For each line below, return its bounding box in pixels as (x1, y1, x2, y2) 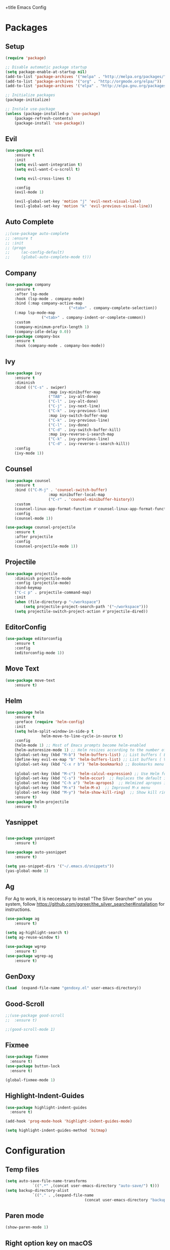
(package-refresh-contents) (14, 116, 73, 121)
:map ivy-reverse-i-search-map (48, 432, 114, 437)
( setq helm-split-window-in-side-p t (14, 729, 94, 734)
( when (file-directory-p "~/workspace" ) (14, 599, 101, 604)
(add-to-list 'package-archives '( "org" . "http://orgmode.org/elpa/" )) (5, 78, 162, 84)
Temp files (5, 1165, 39, 1174)
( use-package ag (5, 916, 39, 921)
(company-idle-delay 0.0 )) (14, 329, 71, 334)
